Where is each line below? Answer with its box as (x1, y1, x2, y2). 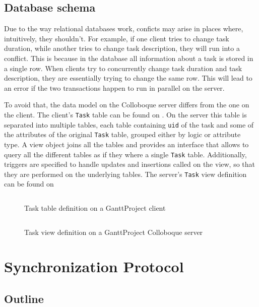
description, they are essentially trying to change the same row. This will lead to (4, 73, 252, 83)
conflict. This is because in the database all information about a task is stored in (4, 52, 253, 63)
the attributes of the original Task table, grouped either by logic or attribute (4, 129, 241, 140)
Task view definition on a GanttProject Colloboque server (24, 226, 203, 237)
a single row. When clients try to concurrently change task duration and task (4, 63, 242, 73)
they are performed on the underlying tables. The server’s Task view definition (4, 168, 247, 179)
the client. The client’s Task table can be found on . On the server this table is (4, 109, 247, 119)
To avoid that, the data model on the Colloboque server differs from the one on (4, 99, 249, 110)
